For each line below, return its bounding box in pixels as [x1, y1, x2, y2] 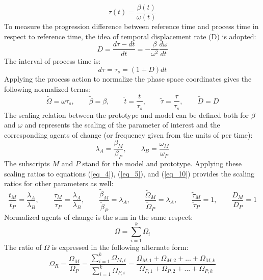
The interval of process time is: [4, 56, 101, 66]
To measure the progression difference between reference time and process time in [4, 21, 259, 32]
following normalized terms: [4, 83, 90, 94]
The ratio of [4, 242, 42, 252]
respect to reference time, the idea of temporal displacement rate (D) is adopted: [4, 31, 256, 41]
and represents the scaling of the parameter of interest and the [24, 119, 220, 130]
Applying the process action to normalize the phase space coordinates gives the [4, 73, 252, 84]
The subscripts [4, 158, 50, 169]
